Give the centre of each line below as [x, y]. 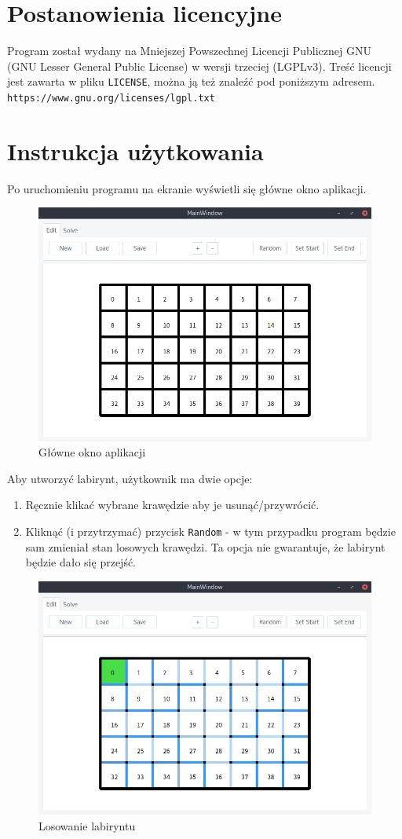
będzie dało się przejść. [81, 562]
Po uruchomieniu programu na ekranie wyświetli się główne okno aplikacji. [187, 188]
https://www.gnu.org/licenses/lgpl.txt [111, 98]
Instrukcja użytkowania [135, 150]
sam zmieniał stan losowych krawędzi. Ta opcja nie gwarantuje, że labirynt [205, 546]
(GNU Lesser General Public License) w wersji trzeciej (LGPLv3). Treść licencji [199, 66]
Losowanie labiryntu [87, 825]
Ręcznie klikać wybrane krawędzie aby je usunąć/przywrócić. [172, 505]
